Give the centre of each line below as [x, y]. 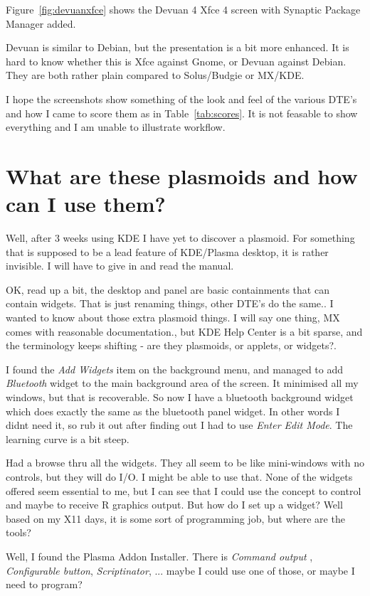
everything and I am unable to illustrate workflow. [116, 127]
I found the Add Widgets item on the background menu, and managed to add [175, 369]
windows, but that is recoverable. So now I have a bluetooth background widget [180, 397]
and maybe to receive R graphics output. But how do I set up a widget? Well [174, 505]
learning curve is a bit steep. [68, 438]
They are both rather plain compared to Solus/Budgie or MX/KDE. [155, 75]
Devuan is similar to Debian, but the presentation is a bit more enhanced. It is [178, 47]
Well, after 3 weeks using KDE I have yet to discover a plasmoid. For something [180, 238]
